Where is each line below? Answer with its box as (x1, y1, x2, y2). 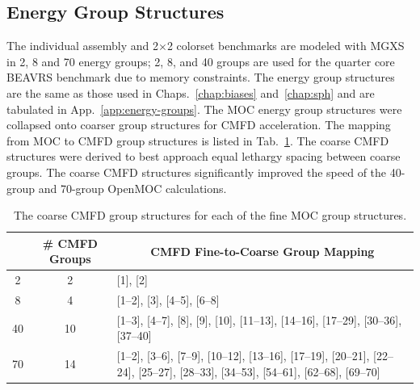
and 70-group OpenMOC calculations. (38, 179, 227, 196)
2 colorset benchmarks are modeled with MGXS (166, 37, 405, 54)
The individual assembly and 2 (6, 37, 159, 54)
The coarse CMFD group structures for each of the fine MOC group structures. (13, 207, 407, 224)
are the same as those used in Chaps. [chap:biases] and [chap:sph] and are (6, 84, 375, 101)
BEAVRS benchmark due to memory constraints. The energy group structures (6, 69, 395, 86)
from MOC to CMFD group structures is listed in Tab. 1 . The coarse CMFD (6, 132, 389, 149)
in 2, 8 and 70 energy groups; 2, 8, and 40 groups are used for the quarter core (6, 52, 395, 69)
